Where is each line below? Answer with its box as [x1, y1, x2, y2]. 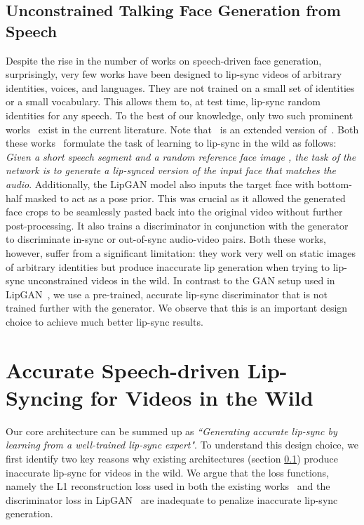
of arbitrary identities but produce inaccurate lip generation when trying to [6, 259, 330, 274]
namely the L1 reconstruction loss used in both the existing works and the [6, 479, 330, 493]
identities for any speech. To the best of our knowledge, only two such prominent [6, 107, 353, 122]
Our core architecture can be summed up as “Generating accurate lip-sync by [6, 423, 337, 438]
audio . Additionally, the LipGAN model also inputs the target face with [6, 176, 314, 191]
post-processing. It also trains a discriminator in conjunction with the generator [6, 218, 349, 232]
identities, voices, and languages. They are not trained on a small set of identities [6, 80, 355, 95]
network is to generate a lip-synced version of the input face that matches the [6, 163, 337, 178]
